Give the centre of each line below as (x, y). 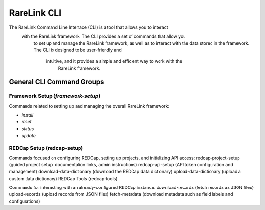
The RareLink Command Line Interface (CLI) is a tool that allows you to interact (89, 27)
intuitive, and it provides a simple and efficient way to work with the (114, 61)
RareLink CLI (35, 13)
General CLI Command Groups (56, 82)
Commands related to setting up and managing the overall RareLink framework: (89, 106)
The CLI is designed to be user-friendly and (78, 50)
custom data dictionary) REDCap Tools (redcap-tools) (63, 178)
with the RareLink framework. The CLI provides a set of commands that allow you (104, 36)
